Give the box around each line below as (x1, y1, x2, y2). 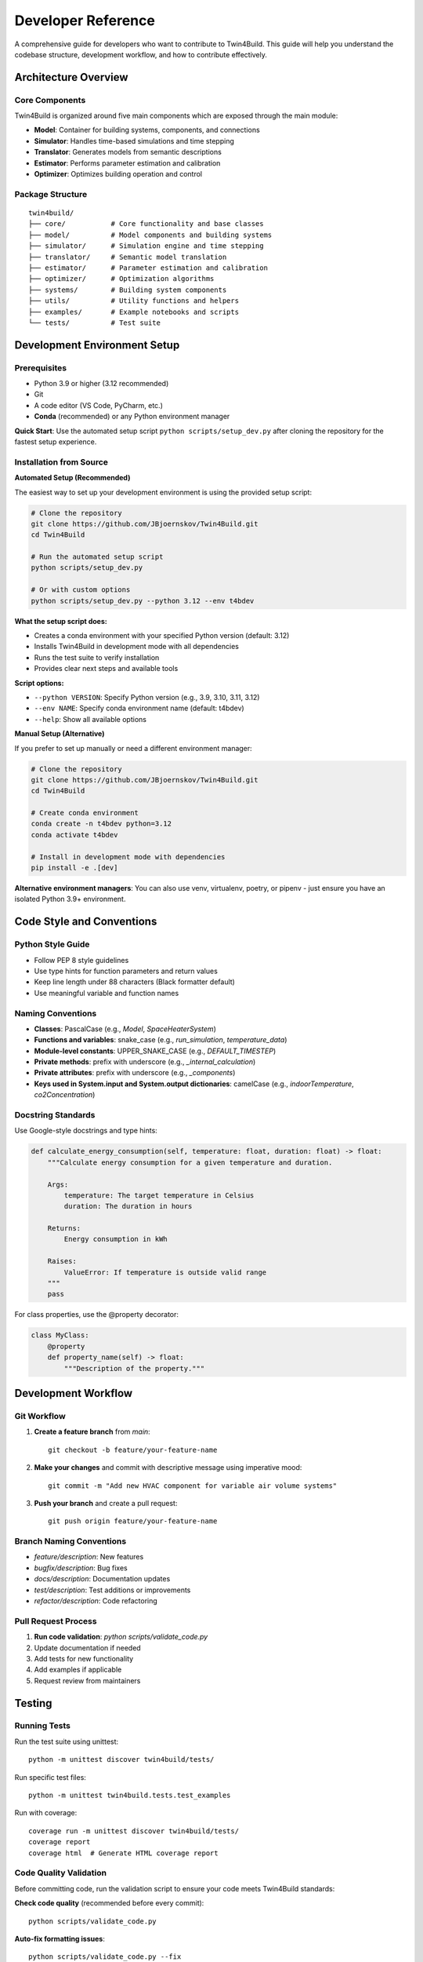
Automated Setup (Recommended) (14, 473, 131, 483)
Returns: (47, 1224, 81, 1233)
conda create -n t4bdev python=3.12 (31, 819, 172, 828)
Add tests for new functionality (34, 1654, 134, 1663)
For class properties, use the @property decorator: (14, 1310, 179, 1319)
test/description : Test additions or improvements (34, 1585, 191, 1595)
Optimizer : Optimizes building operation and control (34, 170, 203, 179)
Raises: (47, 1256, 78, 1266)
